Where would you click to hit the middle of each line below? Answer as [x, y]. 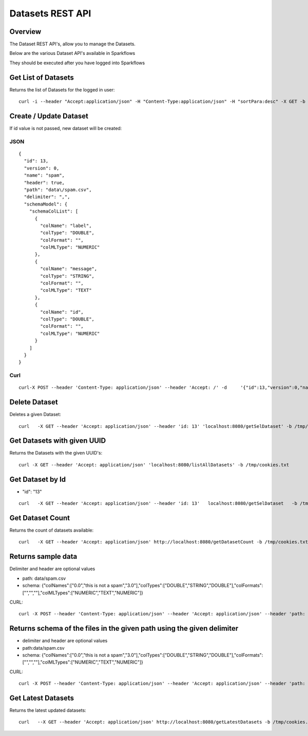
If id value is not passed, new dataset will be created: [66, 128]
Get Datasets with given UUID [58, 441]
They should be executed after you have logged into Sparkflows [77, 63]
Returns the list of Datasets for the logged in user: [62, 89]
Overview [25, 32]
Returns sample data [43, 556]
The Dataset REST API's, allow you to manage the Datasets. [73, 44]
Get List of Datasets [42, 77]
